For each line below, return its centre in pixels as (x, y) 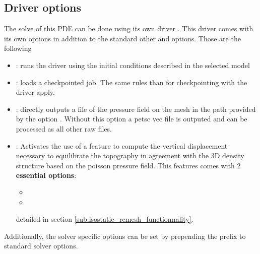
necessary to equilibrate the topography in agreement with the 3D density (130, 155)
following (18, 48)
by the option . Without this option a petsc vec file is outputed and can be (132, 119)
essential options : (46, 175)
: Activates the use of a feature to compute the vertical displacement (122, 145)
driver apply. (35, 92)
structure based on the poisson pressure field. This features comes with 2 (128, 165)
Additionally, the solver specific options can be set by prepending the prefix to (125, 236)
